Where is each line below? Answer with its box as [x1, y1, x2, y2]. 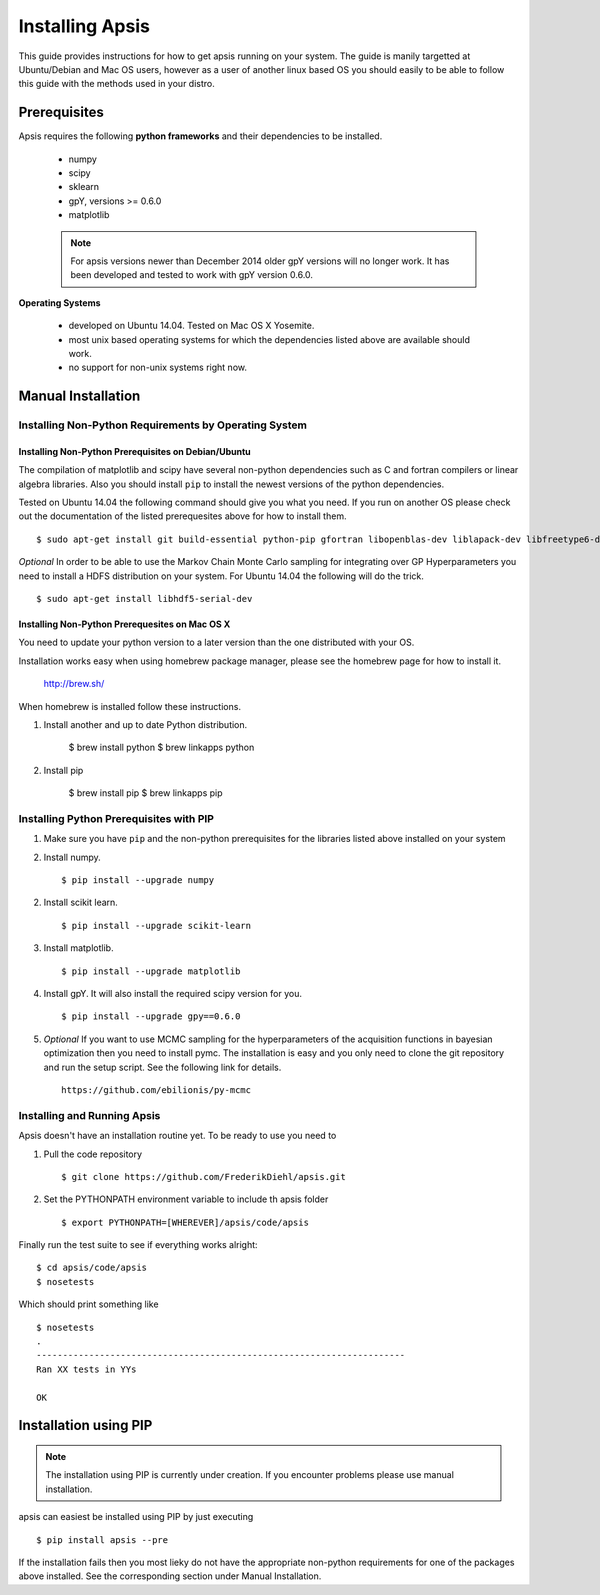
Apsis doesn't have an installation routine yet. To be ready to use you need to [18, 1130, 337, 1142]
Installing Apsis [18, 15, 150, 37]
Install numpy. [43, 851, 102, 863]
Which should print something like [18, 1298, 159, 1310]
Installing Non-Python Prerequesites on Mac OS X [18, 618, 231, 630]
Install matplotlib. [43, 942, 114, 954]
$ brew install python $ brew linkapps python [68, 741, 255, 754]
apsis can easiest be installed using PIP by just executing [18, 1511, 254, 1523]
